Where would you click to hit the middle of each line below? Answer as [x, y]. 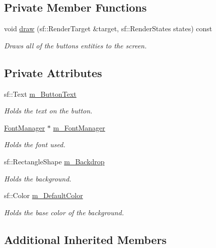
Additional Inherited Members [85, 239]
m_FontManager [79, 127]
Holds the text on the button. [48, 111]
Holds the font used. [35, 144]
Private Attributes [53, 72]
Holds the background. [38, 178]
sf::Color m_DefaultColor [44, 195]
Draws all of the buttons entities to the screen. [76, 45]
